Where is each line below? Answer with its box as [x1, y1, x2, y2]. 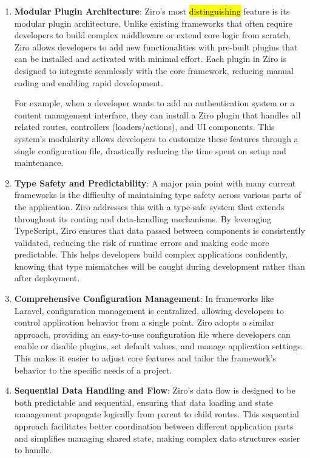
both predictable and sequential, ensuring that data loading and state [14, 395, 273, 408]
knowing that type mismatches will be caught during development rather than [14, 259, 305, 272]
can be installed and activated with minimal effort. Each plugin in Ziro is [14, 52, 287, 65]
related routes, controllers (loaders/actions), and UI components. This [14, 120, 275, 133]
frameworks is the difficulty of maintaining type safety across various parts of [14, 188, 302, 201]
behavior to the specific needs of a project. [14, 363, 172, 376]
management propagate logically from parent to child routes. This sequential [14, 408, 299, 420]
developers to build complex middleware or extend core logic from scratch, [14, 29, 291, 41]
